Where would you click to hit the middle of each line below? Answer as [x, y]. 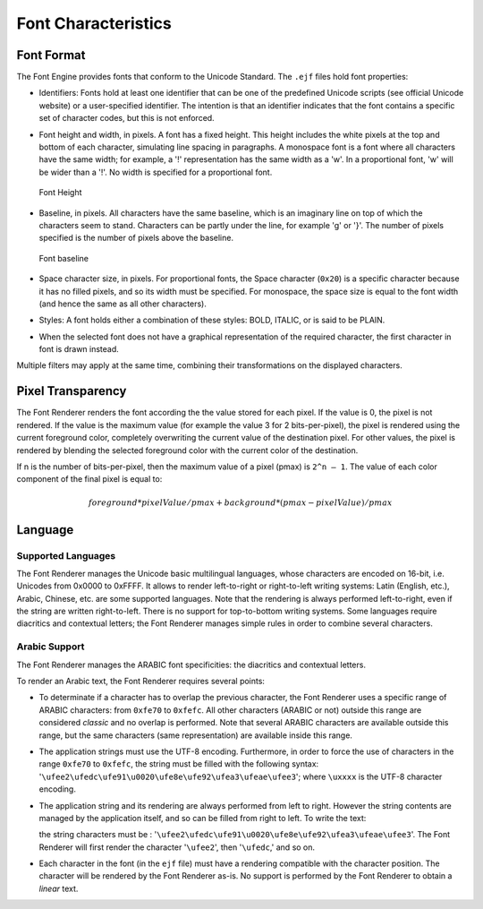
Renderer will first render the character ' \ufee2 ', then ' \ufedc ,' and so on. [177, 847]
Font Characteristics [94, 23]
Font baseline [64, 258]
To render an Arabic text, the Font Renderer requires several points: [141, 681]
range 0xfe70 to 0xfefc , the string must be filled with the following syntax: [179, 764]
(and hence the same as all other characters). [123, 304]
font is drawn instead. [79, 349]
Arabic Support [51, 647]
